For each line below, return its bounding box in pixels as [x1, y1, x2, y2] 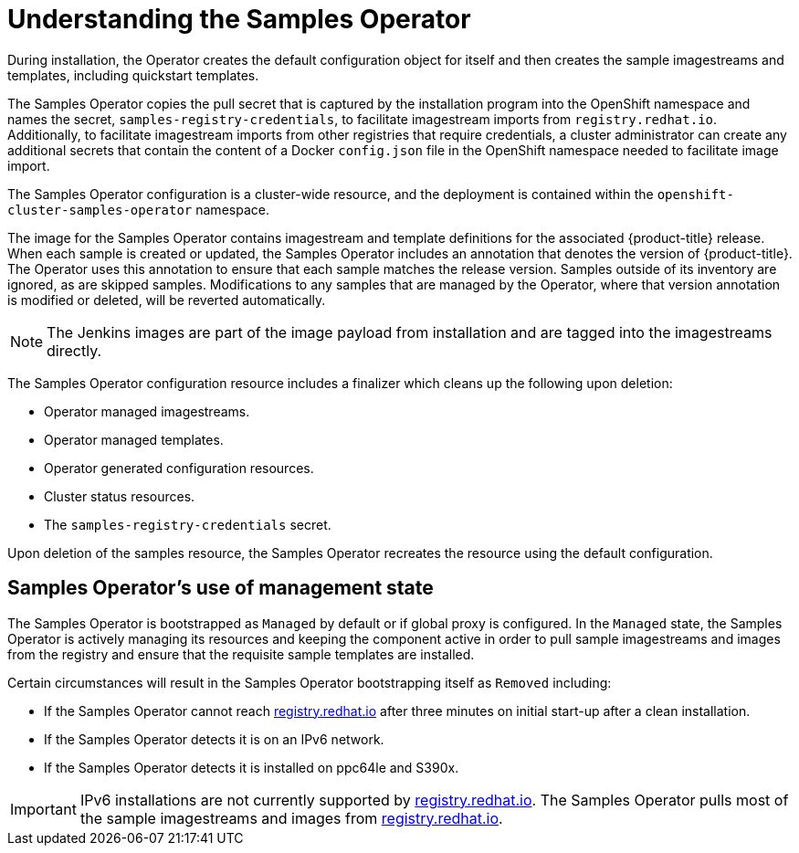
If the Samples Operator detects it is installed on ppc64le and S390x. [44, 759, 459, 775]
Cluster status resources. [44, 488, 195, 504]
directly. [47, 341, 102, 360]
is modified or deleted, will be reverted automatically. [7, 291, 326, 308]
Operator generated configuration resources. [44, 459, 314, 476]
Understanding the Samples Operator [7, 4, 471, 35]
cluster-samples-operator [7, 202, 193, 217]
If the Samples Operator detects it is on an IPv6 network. [44, 731, 384, 747]
